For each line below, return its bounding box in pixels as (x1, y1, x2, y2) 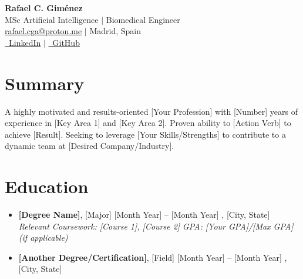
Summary (5, 71, 85, 95)
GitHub (52, 36, 80, 48)
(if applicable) (18, 231, 68, 244)
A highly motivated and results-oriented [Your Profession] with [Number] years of (5, 105, 298, 117)
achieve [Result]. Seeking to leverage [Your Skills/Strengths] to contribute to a (5, 128, 286, 140)
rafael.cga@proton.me (5, 25, 82, 37)
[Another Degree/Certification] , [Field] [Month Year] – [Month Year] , (18, 251, 287, 263)
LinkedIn (8, 36, 41, 48)
